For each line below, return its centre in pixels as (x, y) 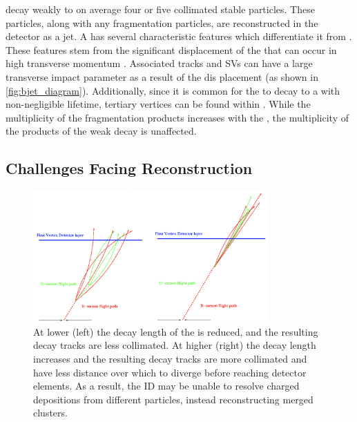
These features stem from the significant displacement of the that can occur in (171, 49)
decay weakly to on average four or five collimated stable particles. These (160, 9)
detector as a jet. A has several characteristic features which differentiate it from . (179, 36)
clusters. (50, 413)
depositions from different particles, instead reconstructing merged (173, 399)
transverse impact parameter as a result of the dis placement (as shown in (162, 76)
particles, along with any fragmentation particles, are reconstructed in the (162, 22)
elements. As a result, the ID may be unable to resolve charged (166, 386)
